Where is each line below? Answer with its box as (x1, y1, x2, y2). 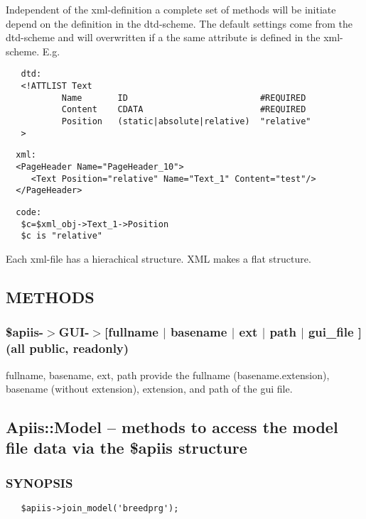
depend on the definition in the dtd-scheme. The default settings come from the (6, 16, 352, 31)
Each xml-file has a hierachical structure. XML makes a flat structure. (6, 251, 311, 266)
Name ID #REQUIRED (61, 92, 306, 103)
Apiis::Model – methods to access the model (6, 416, 338, 438)
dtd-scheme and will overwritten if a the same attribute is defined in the (6, 30, 321, 45)
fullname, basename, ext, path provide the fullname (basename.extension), (6, 367, 330, 382)
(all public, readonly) (6, 339, 129, 357)
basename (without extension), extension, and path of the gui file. (6, 381, 293, 396)
